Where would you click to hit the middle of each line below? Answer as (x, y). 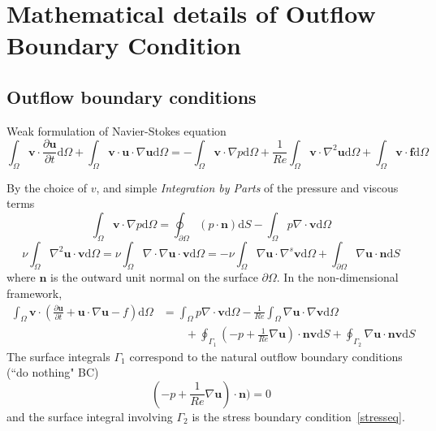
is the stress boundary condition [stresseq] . (298, 416)
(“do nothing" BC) (53, 372)
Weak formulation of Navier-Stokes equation (117, 130)
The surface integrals (58, 356)
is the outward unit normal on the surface (154, 277)
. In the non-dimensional (337, 277)
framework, (35, 293)
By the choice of (47, 187)
